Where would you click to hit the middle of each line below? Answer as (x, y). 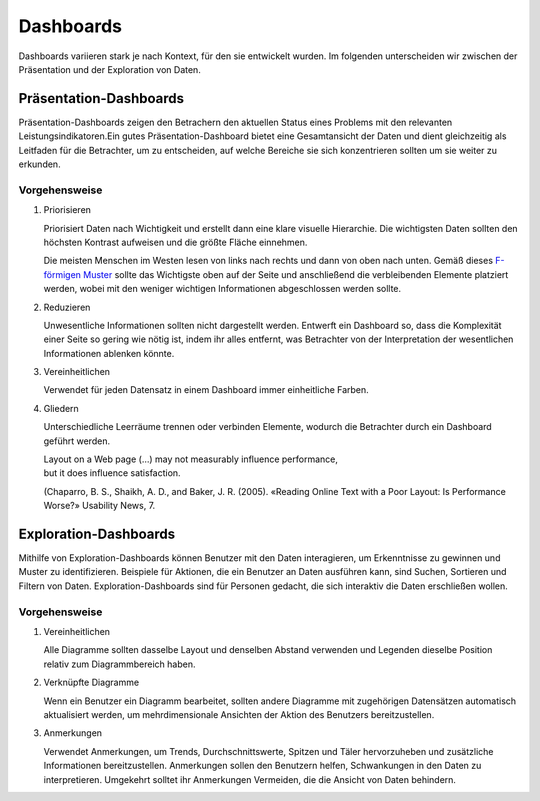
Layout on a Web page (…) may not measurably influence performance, (191, 459)
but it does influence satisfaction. (112, 473)
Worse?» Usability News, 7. (99, 506)
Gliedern (61, 408)
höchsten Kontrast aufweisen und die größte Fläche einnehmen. (175, 242)
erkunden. (39, 164)
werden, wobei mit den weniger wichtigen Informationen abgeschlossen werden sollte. (222, 289)
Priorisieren (67, 210)
